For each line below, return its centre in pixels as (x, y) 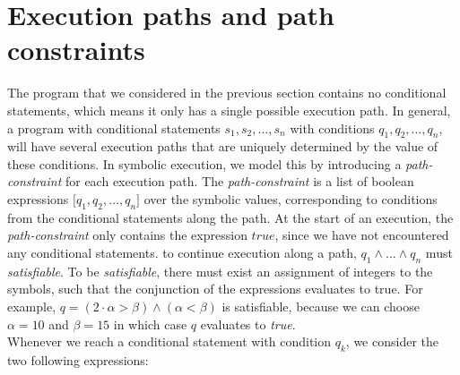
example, (32, 307)
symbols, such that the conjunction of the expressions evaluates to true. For (215, 289)
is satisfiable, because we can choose (321, 307)
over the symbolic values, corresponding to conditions (291, 199)
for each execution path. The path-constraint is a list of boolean (239, 181)
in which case (150, 324)
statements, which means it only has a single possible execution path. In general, (229, 110)
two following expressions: (78, 360)
